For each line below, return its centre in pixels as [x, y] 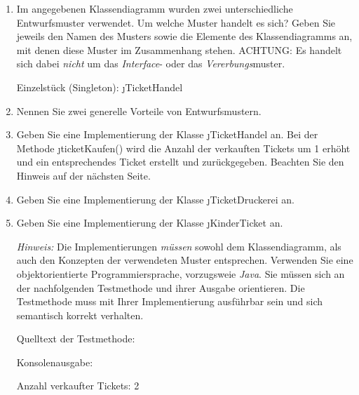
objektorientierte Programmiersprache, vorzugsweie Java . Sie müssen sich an [181, 273]
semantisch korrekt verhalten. [80, 315]
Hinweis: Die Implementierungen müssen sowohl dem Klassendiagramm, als [179, 246]
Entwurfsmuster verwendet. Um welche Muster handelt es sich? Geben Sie [176, 22]
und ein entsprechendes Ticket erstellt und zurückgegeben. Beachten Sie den [180, 162]
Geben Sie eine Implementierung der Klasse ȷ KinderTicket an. [150, 223]
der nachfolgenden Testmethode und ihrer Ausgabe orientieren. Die [161, 287]
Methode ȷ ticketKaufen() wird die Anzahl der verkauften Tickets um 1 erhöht [183, 148]
